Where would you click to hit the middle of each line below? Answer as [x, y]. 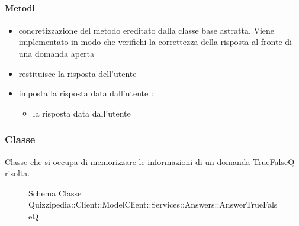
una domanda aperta [57, 53]
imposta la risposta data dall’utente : [86, 93]
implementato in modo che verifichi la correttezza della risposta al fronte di [155, 42]
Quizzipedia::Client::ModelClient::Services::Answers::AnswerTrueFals [153, 204]
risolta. [17, 173]
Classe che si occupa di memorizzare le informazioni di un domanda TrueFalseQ [150, 161]
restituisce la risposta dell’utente [78, 73]
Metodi [20, 7]
